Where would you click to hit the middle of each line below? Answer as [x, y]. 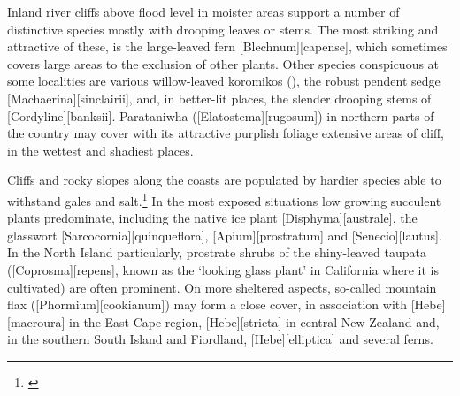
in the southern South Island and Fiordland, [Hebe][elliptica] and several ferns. [220, 339]
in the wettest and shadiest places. [100, 150]
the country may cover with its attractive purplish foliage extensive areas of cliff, [226, 133]
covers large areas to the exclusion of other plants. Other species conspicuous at [223, 63]
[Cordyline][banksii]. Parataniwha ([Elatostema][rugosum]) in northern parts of [221, 115]
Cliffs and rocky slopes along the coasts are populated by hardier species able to [224, 180]
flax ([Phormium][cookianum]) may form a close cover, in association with [207, 305]
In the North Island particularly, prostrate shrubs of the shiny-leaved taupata [217, 252]
